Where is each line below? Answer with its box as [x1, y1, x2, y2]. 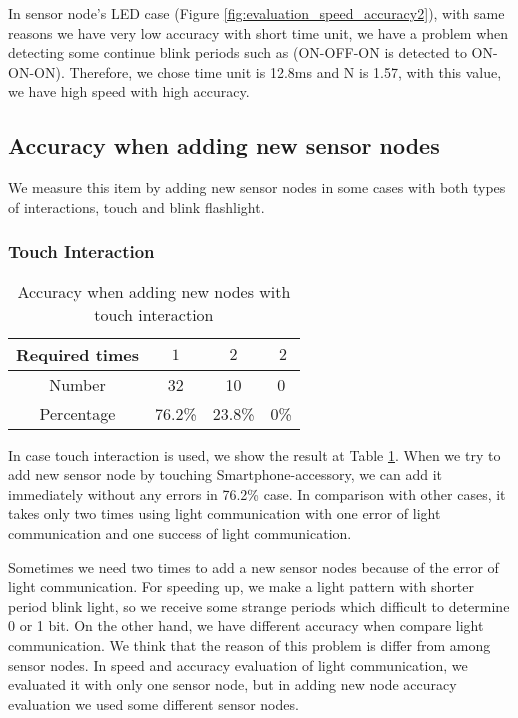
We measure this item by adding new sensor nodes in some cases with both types [8, 177, 506, 198]
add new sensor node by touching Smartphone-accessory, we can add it [8, 464, 443, 485]
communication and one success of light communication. [8, 522, 352, 543]
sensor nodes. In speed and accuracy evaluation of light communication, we [8, 654, 468, 675]
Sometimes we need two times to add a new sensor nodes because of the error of [8, 556, 499, 577]
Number [49, 372, 106, 396]
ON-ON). [8, 61, 65, 82]
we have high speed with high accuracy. [8, 81, 250, 102]
